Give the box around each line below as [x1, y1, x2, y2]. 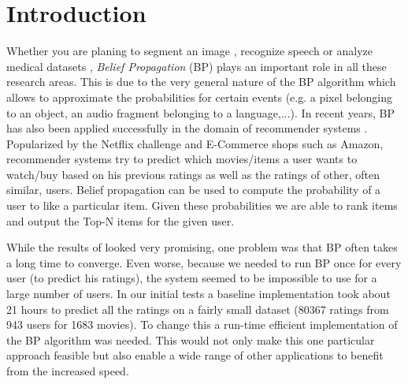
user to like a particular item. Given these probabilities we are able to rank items [6, 197, 398, 214]
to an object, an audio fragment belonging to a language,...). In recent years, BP [6, 104, 395, 121]
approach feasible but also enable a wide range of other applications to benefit [6, 347, 384, 363]
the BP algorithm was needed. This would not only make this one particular [6, 331, 375, 348]
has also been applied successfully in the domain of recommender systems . [6, 120, 368, 136]
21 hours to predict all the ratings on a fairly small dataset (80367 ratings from [6, 300, 389, 317]
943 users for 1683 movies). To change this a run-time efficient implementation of [6, 316, 398, 333]
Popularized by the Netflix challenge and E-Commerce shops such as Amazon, [6, 135, 384, 151]
